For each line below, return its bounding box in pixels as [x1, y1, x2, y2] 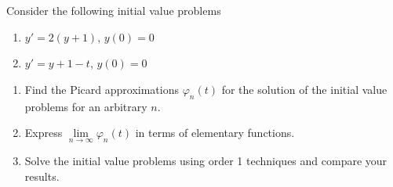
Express [24, 124, 63, 141]
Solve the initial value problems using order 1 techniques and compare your [24, 153, 388, 169]
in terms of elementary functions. [135, 124, 295, 141]
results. [24, 167, 60, 184]
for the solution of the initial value [221, 81, 388, 97]
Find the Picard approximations [24, 81, 179, 97]
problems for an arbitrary [24, 98, 147, 114]
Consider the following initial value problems [6, 2, 221, 18]
